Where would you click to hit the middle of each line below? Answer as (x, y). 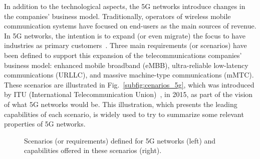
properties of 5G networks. (45, 124)
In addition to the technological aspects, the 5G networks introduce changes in (125, 6)
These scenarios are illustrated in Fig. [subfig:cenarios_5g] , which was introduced (129, 84)
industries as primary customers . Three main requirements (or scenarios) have (125, 45)
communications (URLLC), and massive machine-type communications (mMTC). (129, 75)
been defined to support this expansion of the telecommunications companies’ (123, 55)
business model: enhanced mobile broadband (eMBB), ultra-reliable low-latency (126, 65)
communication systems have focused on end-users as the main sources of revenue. (130, 26)
